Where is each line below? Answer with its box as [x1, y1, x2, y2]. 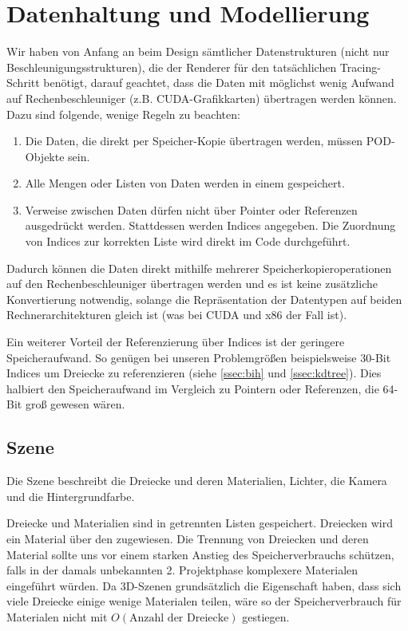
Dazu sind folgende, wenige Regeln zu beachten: [6, 105, 240, 122]
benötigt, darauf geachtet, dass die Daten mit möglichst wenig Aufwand [43, 74, 394, 91]
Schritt [6, 74, 40, 91]
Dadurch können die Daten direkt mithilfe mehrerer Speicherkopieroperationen [6, 259, 392, 276]
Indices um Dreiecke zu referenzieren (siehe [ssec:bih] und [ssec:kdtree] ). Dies [6, 365, 382, 381]
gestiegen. [242, 608, 290, 625]
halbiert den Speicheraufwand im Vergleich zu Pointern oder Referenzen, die [6, 380, 379, 396]
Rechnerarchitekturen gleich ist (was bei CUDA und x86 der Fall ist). [6, 306, 347, 323]
